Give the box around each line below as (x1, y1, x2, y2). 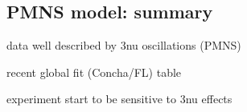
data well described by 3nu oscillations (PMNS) (6, 37, 241, 54)
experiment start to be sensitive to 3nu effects (6, 90, 233, 107)
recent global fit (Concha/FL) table (6, 63, 182, 80)
